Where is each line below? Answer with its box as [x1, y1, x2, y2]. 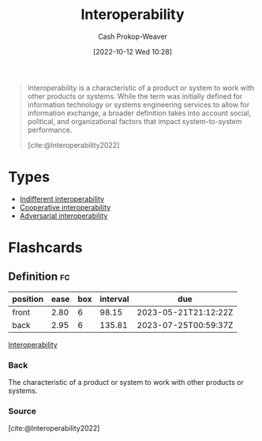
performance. [27, 125, 73, 134]
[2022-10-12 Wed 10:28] [93, 47, 172, 56]
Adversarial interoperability [19, 211, 108, 220]
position [12, 293, 44, 304]
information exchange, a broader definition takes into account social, [27, 108, 251, 118]
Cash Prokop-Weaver [97, 32, 168, 41]
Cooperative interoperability [19, 202, 111, 212]
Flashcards [8, 239, 83, 257]
